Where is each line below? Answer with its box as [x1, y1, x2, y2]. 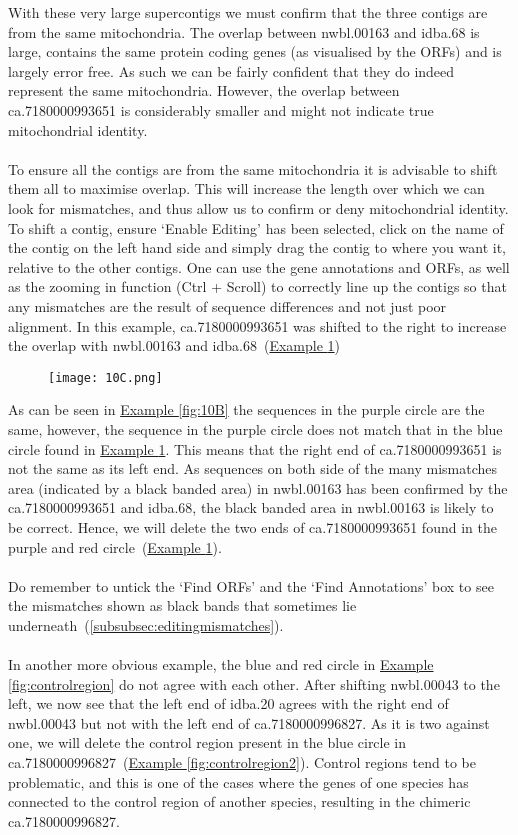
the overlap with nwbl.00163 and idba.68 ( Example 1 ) [8, 335, 341, 356]
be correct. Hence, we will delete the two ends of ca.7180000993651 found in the [8, 516, 497, 537]
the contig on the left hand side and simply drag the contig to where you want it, [8, 237, 507, 258]
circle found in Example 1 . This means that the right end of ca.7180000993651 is [8, 438, 502, 459]
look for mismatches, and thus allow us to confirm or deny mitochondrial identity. [8, 197, 509, 218]
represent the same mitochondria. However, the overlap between [8, 80, 400, 101]
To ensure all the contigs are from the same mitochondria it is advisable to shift [8, 158, 498, 179]
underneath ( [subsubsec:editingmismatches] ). [8, 614, 284, 635]
